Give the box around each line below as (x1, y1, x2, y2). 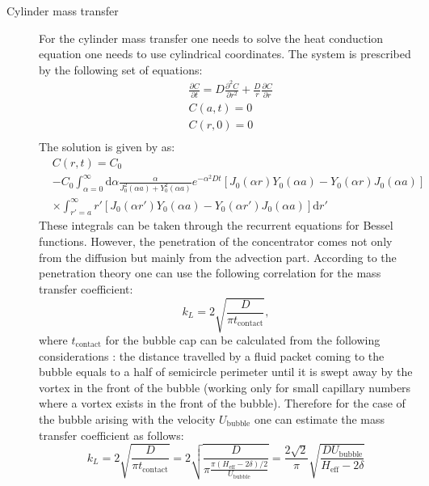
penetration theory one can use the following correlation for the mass (39, 264, 381, 281)
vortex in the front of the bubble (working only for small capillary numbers (39, 378, 411, 395)
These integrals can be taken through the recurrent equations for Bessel (39, 217, 393, 234)
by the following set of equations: (39, 61, 203, 78)
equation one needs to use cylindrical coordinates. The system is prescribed (39, 45, 411, 62)
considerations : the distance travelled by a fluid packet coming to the (39, 347, 385, 364)
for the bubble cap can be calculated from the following (105, 331, 381, 348)
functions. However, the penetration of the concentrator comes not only (39, 233, 393, 250)
